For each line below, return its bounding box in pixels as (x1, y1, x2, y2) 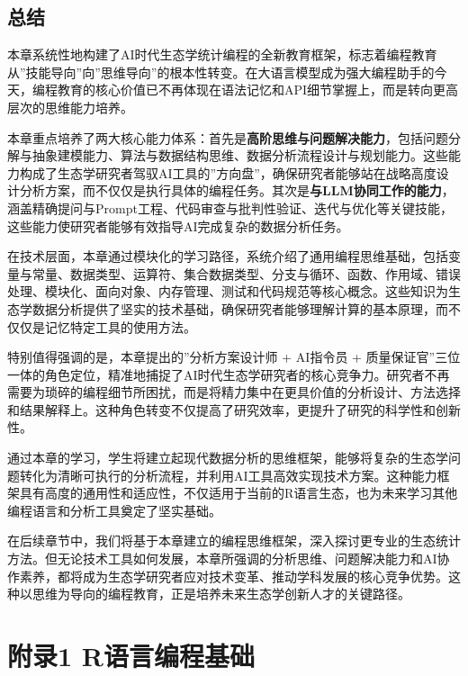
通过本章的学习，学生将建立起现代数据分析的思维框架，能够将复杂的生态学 (7, 448, 448, 467)
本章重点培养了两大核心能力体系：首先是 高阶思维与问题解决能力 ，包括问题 (7, 128, 448, 147)
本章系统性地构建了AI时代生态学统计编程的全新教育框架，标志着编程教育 (7, 45, 437, 64)
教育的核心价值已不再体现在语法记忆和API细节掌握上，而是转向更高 (57, 80, 459, 99)
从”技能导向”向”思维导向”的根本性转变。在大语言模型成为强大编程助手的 (7, 62, 435, 81)
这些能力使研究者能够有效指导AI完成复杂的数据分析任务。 (7, 216, 349, 235)
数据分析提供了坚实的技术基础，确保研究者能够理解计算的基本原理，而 (31, 299, 448, 318)
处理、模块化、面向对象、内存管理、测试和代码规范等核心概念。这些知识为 (7, 282, 448, 301)
